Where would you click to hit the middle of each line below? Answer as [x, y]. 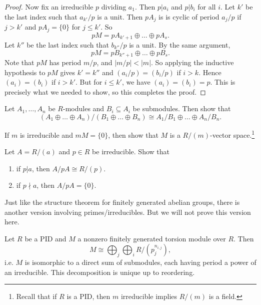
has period [65, 62]
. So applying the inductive [192, 62]
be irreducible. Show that [131, 151]
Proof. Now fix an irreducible [49, 7]
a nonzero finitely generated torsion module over [152, 238]
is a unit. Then [120, 16]
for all [207, 7]
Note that [19, 62]
